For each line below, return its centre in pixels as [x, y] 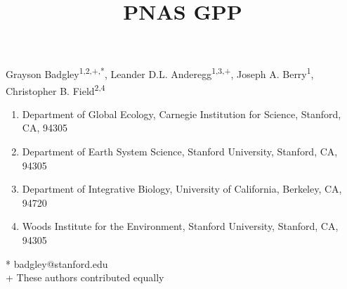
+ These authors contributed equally [85, 277]
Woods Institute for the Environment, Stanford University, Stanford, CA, [180, 226]
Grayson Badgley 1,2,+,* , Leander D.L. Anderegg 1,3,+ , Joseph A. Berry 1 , [160, 73]
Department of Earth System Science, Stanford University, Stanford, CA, [180, 152]
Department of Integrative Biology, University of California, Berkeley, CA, [182, 189]
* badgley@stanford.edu [57, 263]
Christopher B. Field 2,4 [55, 89]
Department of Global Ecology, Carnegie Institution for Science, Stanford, [182, 114]
